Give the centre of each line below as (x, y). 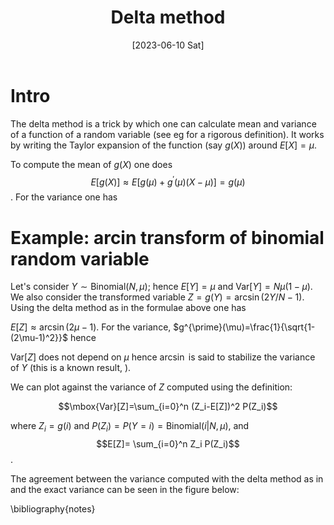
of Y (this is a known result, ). (71, 368)
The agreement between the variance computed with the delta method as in (167, 479)
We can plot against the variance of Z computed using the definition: (151, 387)
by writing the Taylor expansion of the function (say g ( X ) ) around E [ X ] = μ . (164, 145)
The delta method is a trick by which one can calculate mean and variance (163, 123)
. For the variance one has (64, 197)
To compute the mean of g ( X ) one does (91, 164)
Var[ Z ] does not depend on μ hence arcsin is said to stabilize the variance (163, 357)
